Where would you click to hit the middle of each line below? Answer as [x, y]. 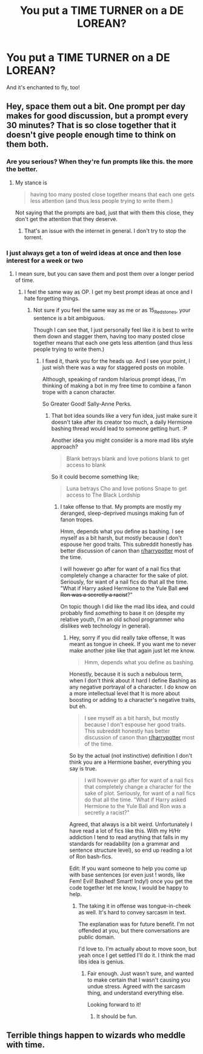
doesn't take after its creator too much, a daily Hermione [122, 422]
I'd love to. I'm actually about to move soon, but [138, 948]
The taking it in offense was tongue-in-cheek [135, 906]
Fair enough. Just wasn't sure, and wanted [141, 973]
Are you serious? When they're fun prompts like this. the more [100, 161]
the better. [22, 169]
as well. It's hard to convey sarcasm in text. [132, 912]
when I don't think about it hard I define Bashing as [133, 680]
